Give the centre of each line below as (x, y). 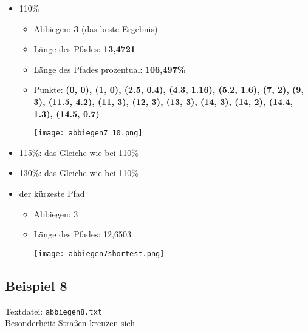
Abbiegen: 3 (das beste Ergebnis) (96, 28)
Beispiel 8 (36, 285)
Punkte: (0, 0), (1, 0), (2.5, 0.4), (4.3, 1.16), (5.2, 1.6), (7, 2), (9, (169, 90)
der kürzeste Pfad (52, 193)
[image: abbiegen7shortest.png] (99, 254)
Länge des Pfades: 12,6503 (82, 234)
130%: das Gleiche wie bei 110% (79, 173)
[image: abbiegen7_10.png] (88, 133)
